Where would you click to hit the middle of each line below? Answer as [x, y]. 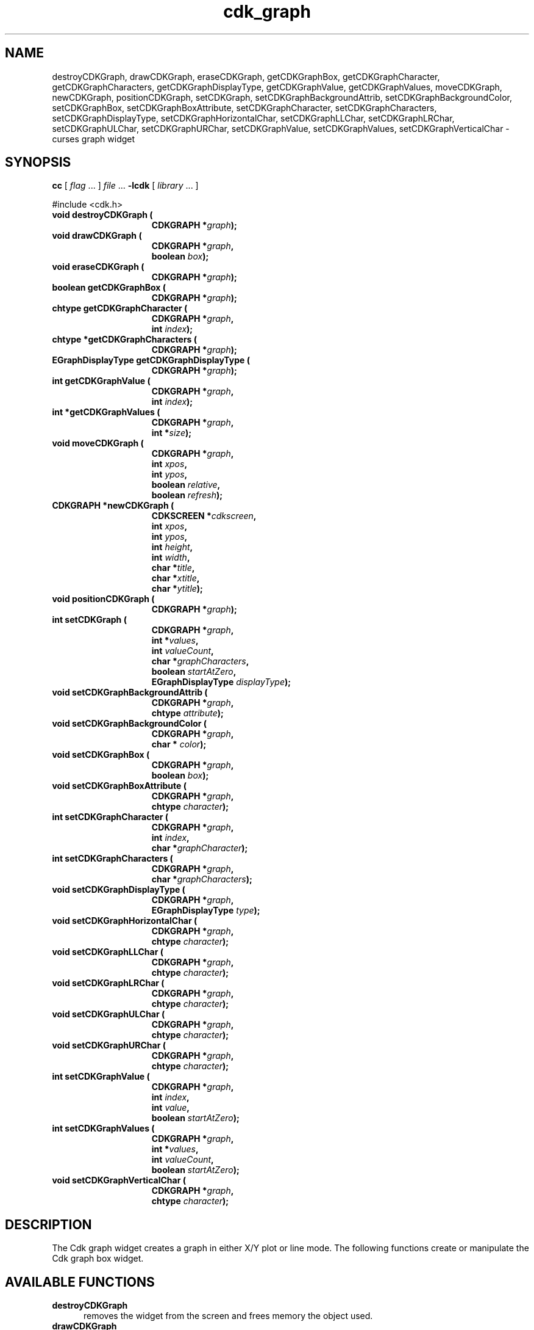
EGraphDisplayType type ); [206, 910]
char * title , [173, 568]
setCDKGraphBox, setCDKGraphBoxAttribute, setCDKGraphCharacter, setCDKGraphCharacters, [244, 107]
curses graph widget [94, 139]
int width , [171, 558]
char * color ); [179, 744]
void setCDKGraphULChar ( [109, 1014]
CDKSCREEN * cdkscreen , [204, 516]
